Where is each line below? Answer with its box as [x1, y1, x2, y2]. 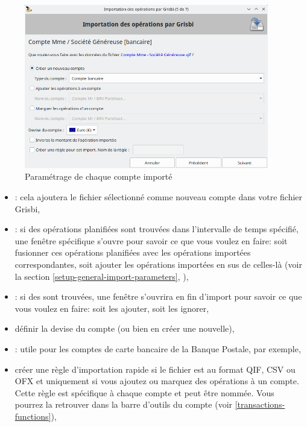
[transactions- [235, 398, 285, 411]
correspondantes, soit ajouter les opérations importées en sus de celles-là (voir [14, 258, 302, 271]
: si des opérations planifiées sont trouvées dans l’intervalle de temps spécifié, [14, 223, 299, 235]
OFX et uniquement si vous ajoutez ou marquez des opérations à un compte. [14, 375, 299, 387]
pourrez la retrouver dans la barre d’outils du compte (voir [14, 398, 233, 411]
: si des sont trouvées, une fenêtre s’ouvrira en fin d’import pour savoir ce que [14, 290, 302, 303]
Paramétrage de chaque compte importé [25, 170, 172, 183]
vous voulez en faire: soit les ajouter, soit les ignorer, [14, 302, 209, 314]
